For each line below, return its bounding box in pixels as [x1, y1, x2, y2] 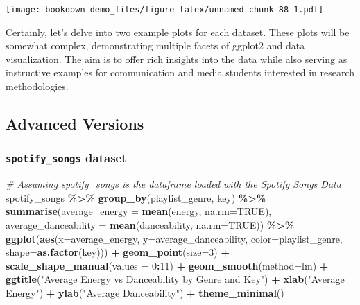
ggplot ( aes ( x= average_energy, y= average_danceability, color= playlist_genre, [6, 231, 343, 245]
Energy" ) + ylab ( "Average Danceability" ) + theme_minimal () [6, 285, 284, 299]
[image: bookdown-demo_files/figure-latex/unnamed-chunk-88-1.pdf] [6, 5, 324, 15]
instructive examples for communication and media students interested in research [6, 65, 355, 80]
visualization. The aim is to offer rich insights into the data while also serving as [6, 51, 348, 66]
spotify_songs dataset [6, 149, 127, 166]
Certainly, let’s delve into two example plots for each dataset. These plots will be [6, 24, 350, 39]
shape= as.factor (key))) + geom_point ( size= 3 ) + [6, 245, 230, 259]
